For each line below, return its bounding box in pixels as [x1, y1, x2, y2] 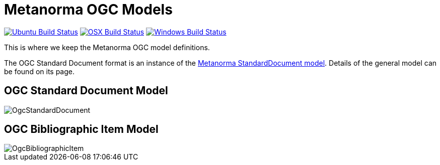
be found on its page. [4, 67, 75, 76]
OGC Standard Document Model [4, 84, 168, 97]
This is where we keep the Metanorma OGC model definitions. [4, 43, 210, 52]
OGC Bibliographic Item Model [4, 123, 159, 136]
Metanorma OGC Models [4, 1, 173, 18]
